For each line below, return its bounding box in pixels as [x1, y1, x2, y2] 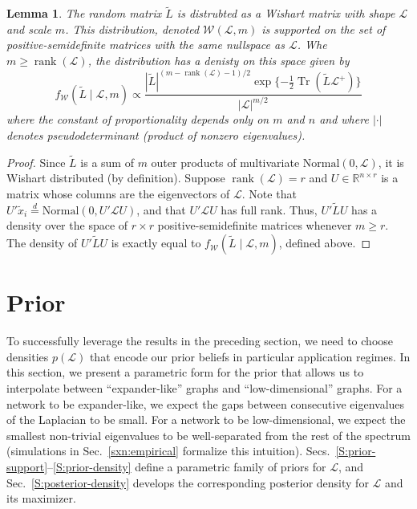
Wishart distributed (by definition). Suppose [6, 169, 225, 186]
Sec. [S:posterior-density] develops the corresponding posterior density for [6, 474, 369, 491]
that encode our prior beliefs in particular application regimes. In [89, 348, 411, 364]
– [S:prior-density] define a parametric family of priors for [47, 458, 326, 474]
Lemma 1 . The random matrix [6, 5, 162, 22]
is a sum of [80, 153, 134, 170]
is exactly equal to [111, 234, 201, 251]
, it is [378, 153, 404, 170]
